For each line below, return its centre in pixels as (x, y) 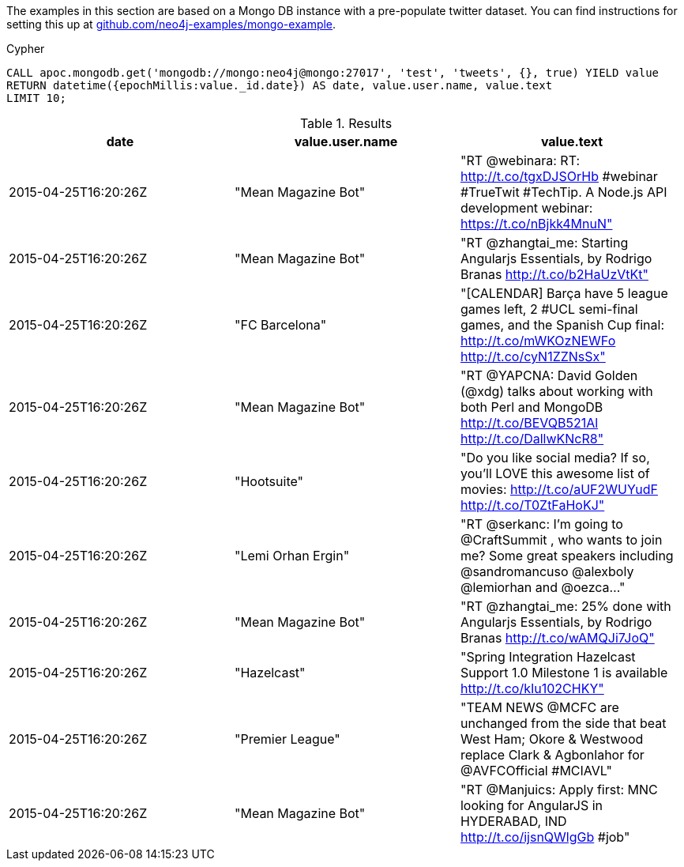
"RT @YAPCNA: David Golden (549, 375)
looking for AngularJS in (531, 805)
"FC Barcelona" (280, 325)
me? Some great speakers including (567, 556)
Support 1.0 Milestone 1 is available (564, 673)
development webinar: (526, 208)
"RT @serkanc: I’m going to (541, 524)
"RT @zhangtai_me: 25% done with (566, 606)
